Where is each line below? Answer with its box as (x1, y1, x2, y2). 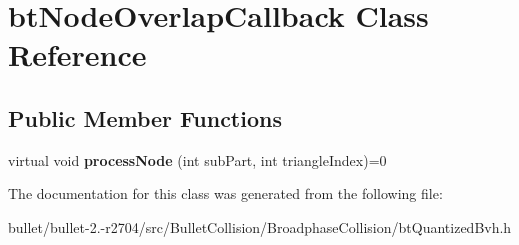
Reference (8, 34, 147, 75)
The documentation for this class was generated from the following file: (8, 183, 443, 204)
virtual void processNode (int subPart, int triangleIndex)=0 (8, 149, 387, 170)
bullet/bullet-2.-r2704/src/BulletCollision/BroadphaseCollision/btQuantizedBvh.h (8, 216, 512, 237)
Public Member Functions (8, 102, 282, 133)
